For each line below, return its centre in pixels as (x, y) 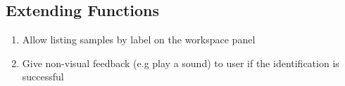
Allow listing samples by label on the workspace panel (139, 40)
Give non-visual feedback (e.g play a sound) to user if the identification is (181, 63)
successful (43, 77)
